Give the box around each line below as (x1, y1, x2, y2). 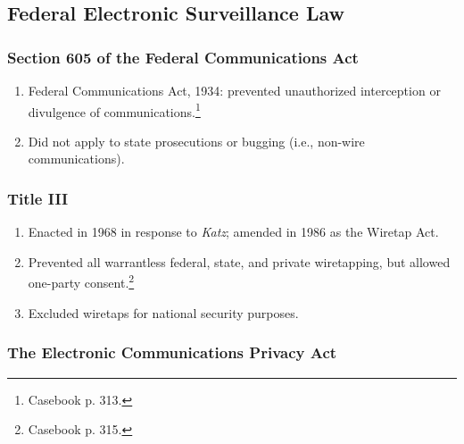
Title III (7, 187, 69, 209)
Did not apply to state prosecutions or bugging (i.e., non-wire (28, 131, 365, 150)
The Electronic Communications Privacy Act (7, 341, 337, 364)
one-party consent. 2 (28, 271, 135, 292)
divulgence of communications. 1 (28, 99, 201, 121)
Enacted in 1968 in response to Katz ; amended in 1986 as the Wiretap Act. (28, 222, 439, 241)
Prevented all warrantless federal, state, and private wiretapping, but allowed (28, 252, 451, 271)
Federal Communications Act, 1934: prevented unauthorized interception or (28, 81, 441, 99)
